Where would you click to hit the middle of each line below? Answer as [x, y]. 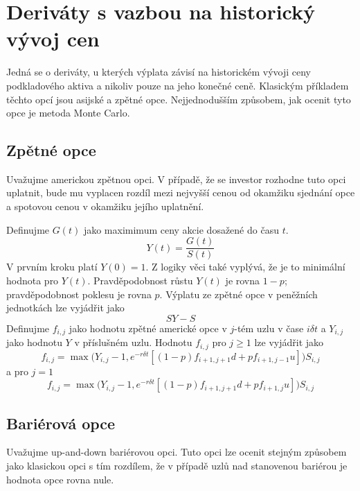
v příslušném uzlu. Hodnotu [133, 342]
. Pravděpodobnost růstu [140, 280]
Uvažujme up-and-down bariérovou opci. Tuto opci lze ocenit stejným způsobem [177, 452]
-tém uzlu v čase [269, 328]
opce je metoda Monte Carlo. [68, 113]
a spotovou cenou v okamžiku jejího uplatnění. [105, 206]
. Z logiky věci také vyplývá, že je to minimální [245, 267]
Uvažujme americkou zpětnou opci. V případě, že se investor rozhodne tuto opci [176, 179]
